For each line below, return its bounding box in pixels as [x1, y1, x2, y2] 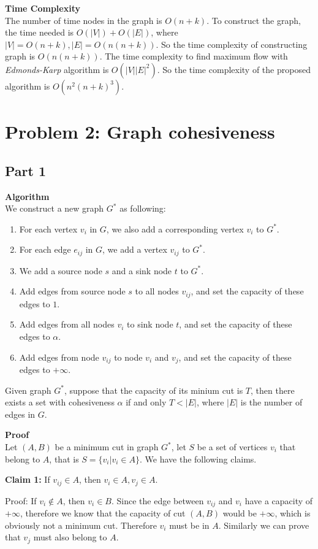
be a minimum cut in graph [55, 440, 159, 453]
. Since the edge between [111, 494, 204, 507]
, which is [274, 507, 311, 520]
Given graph [5, 383, 51, 396]
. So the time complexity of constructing [156, 37, 308, 50]
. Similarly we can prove [218, 518, 309, 531]
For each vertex [19, 222, 78, 235]
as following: [119, 202, 166, 215]
